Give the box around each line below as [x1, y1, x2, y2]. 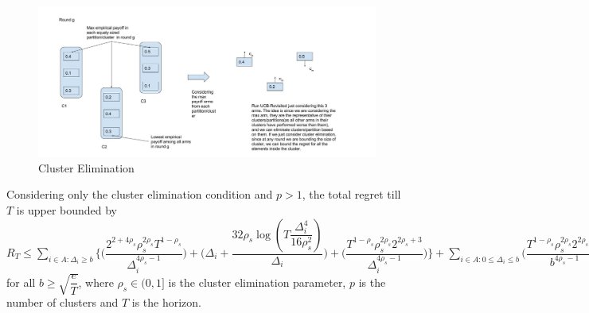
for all [6, 273, 36, 290]
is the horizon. [131, 294, 201, 311]
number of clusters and [6, 294, 119, 311]
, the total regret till [302, 186, 401, 203]
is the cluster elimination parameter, [168, 273, 346, 290]
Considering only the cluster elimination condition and [6, 186, 273, 203]
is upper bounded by [16, 202, 118, 218]
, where [78, 273, 114, 290]
